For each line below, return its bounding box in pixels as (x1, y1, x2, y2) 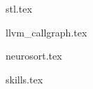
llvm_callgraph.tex (6, 25, 87, 39)
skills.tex (6, 71, 43, 86)
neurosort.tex (6, 48, 62, 63)
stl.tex (6, 1, 32, 15)
